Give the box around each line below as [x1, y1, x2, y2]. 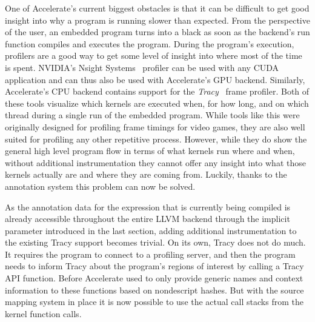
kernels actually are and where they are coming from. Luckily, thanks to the [5, 168, 287, 181]
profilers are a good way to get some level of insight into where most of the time [5, 49, 302, 62]
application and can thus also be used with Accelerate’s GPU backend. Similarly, [5, 73, 305, 86]
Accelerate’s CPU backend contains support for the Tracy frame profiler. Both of [5, 85, 310, 98]
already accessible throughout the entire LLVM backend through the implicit [5, 212, 290, 225]
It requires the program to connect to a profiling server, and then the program [5, 247, 296, 260]
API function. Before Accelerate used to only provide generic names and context [5, 272, 303, 284]
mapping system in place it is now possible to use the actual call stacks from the [5, 295, 303, 308]
